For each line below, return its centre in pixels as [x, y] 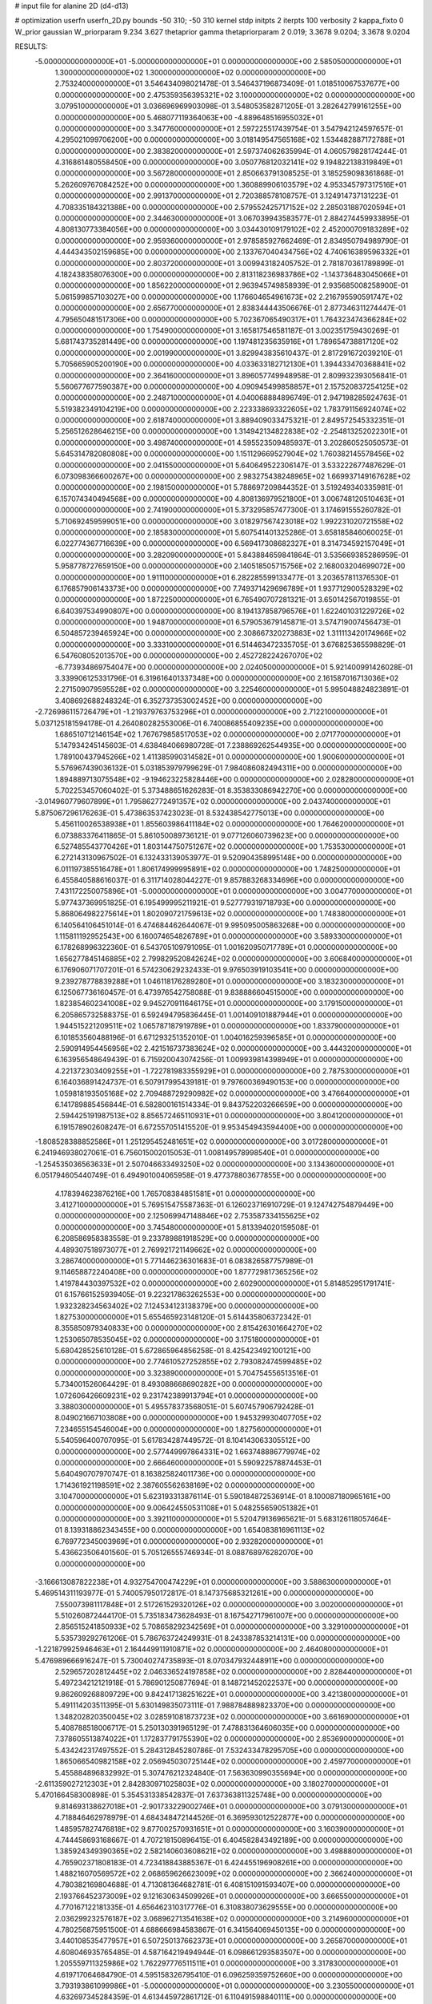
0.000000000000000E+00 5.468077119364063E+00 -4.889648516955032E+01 [189, 117]
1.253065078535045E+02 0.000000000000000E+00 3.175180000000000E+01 [187, 1339]
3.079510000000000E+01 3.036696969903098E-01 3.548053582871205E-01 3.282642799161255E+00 [228, 106]
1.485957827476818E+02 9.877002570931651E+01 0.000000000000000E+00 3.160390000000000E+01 [229, 1828]
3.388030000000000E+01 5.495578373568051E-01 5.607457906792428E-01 [184, 1407]
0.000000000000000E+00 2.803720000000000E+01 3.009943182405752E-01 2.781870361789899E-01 [229, 263]
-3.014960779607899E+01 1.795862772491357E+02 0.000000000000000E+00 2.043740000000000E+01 [213, 802]
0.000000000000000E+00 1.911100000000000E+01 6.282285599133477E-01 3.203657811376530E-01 [227, 577]
